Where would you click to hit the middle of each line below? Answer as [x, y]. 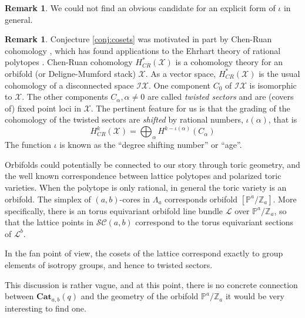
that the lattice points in [49, 222]
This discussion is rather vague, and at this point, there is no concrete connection [151, 284]
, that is [283, 119]
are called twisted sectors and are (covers [220, 97]
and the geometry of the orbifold [140, 296]
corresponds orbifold [201, 199]
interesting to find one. [46, 308]
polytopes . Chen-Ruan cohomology [69, 62]
